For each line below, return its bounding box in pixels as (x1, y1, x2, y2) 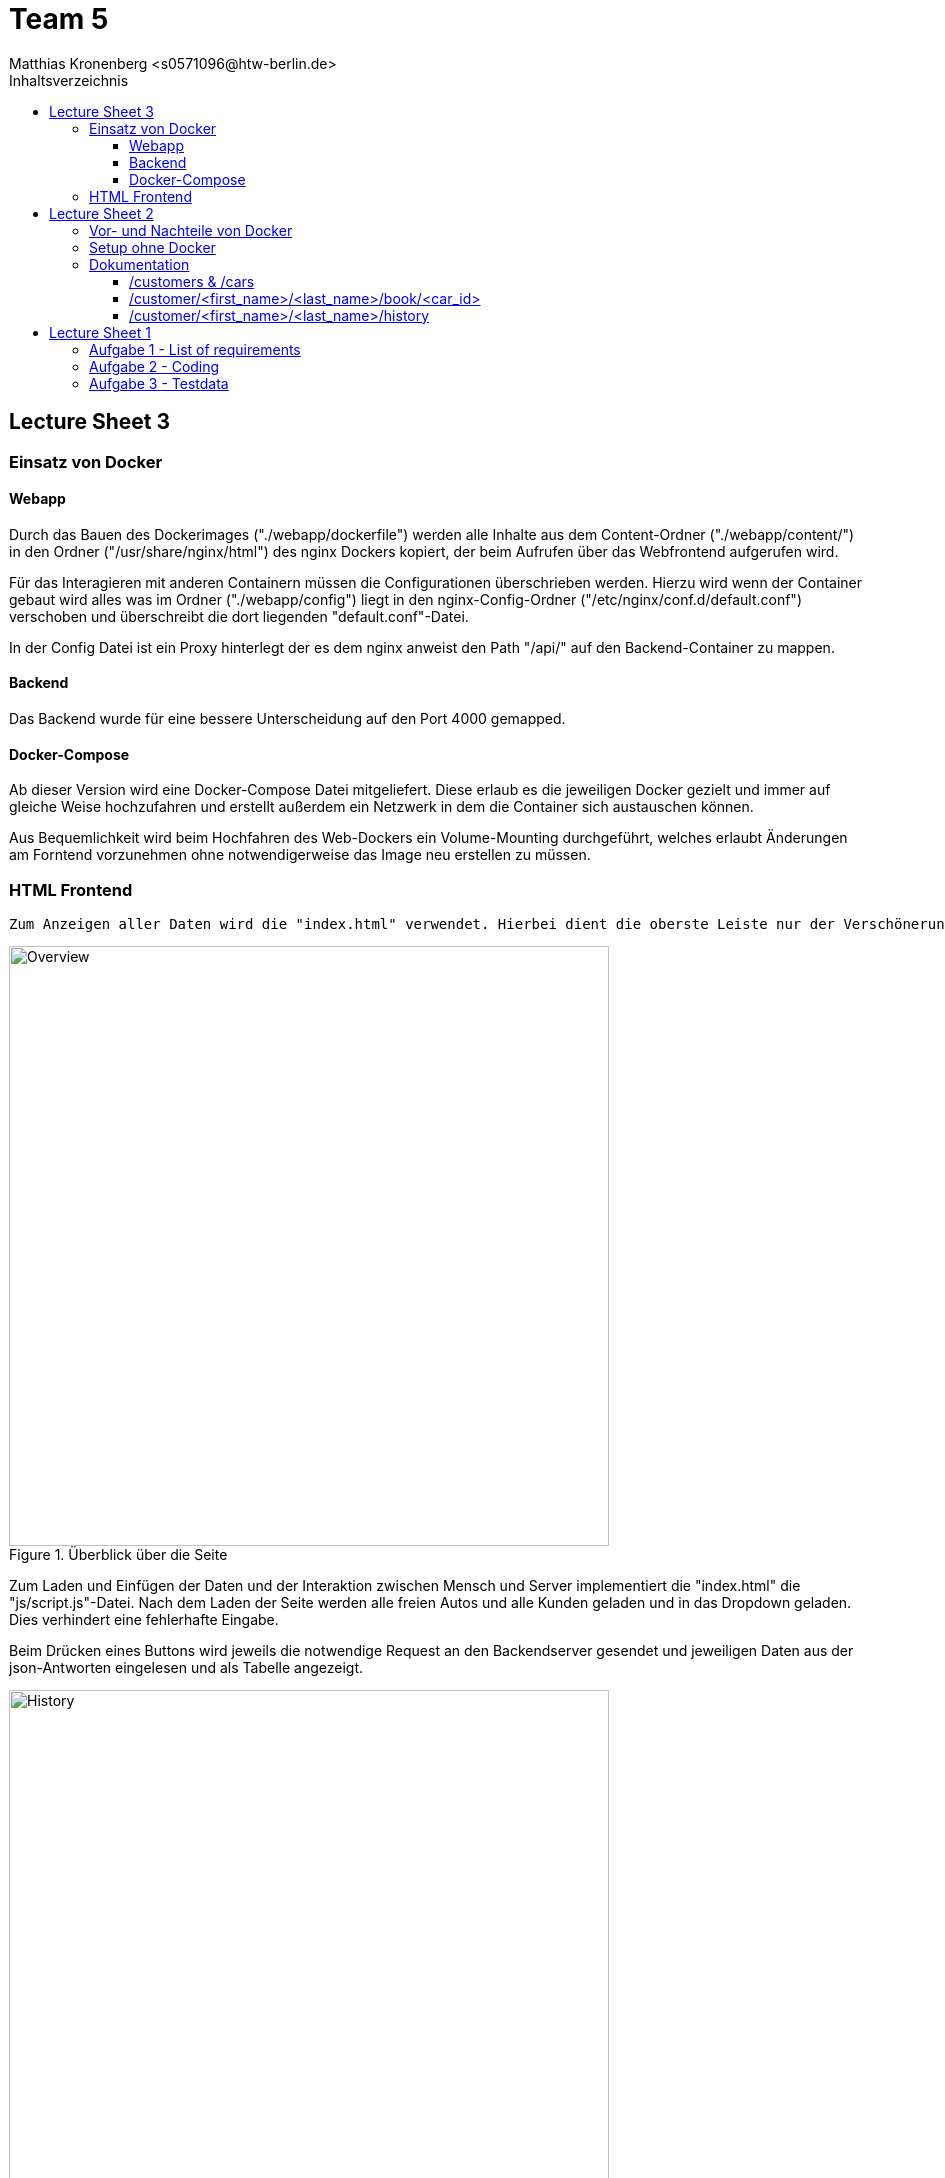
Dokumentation (89, 255, 190, 273)
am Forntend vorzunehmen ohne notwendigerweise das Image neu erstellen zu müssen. (9, 846, 591, 864)
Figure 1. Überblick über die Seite (9, 1546, 228, 1563)
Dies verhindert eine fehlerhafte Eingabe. (9, 1611, 279, 1628)
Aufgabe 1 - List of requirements (89, 340, 301, 358)
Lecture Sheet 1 (49, 323, 151, 341)
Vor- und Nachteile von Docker (89, 221, 293, 239)
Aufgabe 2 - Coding (89, 357, 220, 375)
